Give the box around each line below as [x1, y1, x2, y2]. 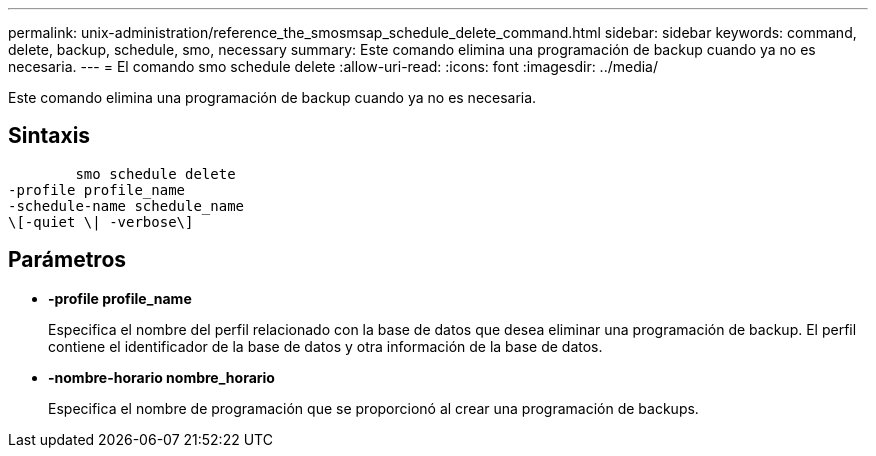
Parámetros [8, 247, 127, 273]
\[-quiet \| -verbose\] [8, 213, 194, 230]
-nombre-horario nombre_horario [48, 368, 275, 386]
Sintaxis [8, 123, 91, 149]
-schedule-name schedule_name [8, 197, 245, 214]
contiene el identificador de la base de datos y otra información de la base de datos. [48, 337, 603, 355]
